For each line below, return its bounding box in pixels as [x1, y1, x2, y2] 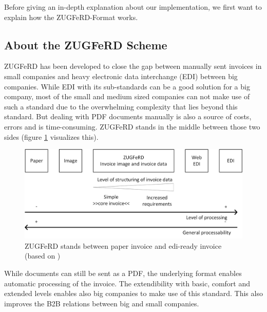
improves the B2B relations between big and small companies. [4, 298, 199, 308]
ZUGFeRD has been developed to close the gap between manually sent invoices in [4, 61, 262, 71]
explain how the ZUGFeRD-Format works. [4, 11, 138, 22]
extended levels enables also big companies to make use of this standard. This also [4, 288, 263, 299]
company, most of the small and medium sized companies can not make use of [4, 91, 250, 102]
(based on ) [25, 250, 61, 261]
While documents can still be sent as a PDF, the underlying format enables [4, 267, 242, 278]
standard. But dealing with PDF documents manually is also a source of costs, [4, 111, 252, 122]
